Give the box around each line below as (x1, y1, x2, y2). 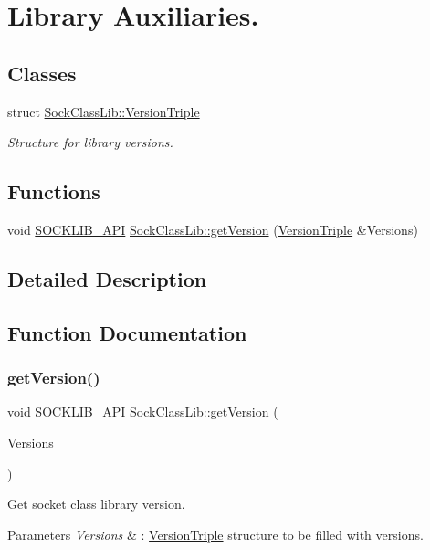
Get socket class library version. (7, 494, 185, 513)
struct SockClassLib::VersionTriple (7, 101, 200, 121)
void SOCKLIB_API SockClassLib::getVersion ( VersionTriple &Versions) (7, 219, 418, 238)
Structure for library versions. (7, 132, 173, 152)
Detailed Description (7, 264, 207, 292)
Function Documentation (7, 318, 247, 346)
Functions (7, 177, 100, 206)
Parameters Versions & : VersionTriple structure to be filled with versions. (7, 524, 424, 544)
